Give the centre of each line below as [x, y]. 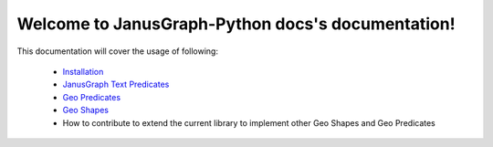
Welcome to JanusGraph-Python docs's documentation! [236, 24]
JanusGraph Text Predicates [116, 84]
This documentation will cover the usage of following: [118, 51]
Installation [83, 71]
